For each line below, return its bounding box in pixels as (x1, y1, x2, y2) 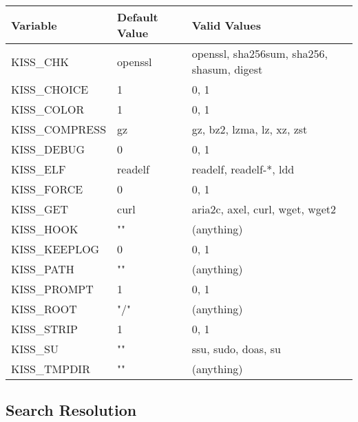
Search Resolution (6, 399, 137, 421)
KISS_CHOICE (11, 81, 89, 97)
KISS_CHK (11, 53, 70, 70)
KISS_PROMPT (11, 281, 94, 297)
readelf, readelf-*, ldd (191, 161, 295, 177)
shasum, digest (191, 61, 263, 77)
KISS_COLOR (11, 101, 85, 117)
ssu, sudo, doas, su (191, 341, 282, 357)
